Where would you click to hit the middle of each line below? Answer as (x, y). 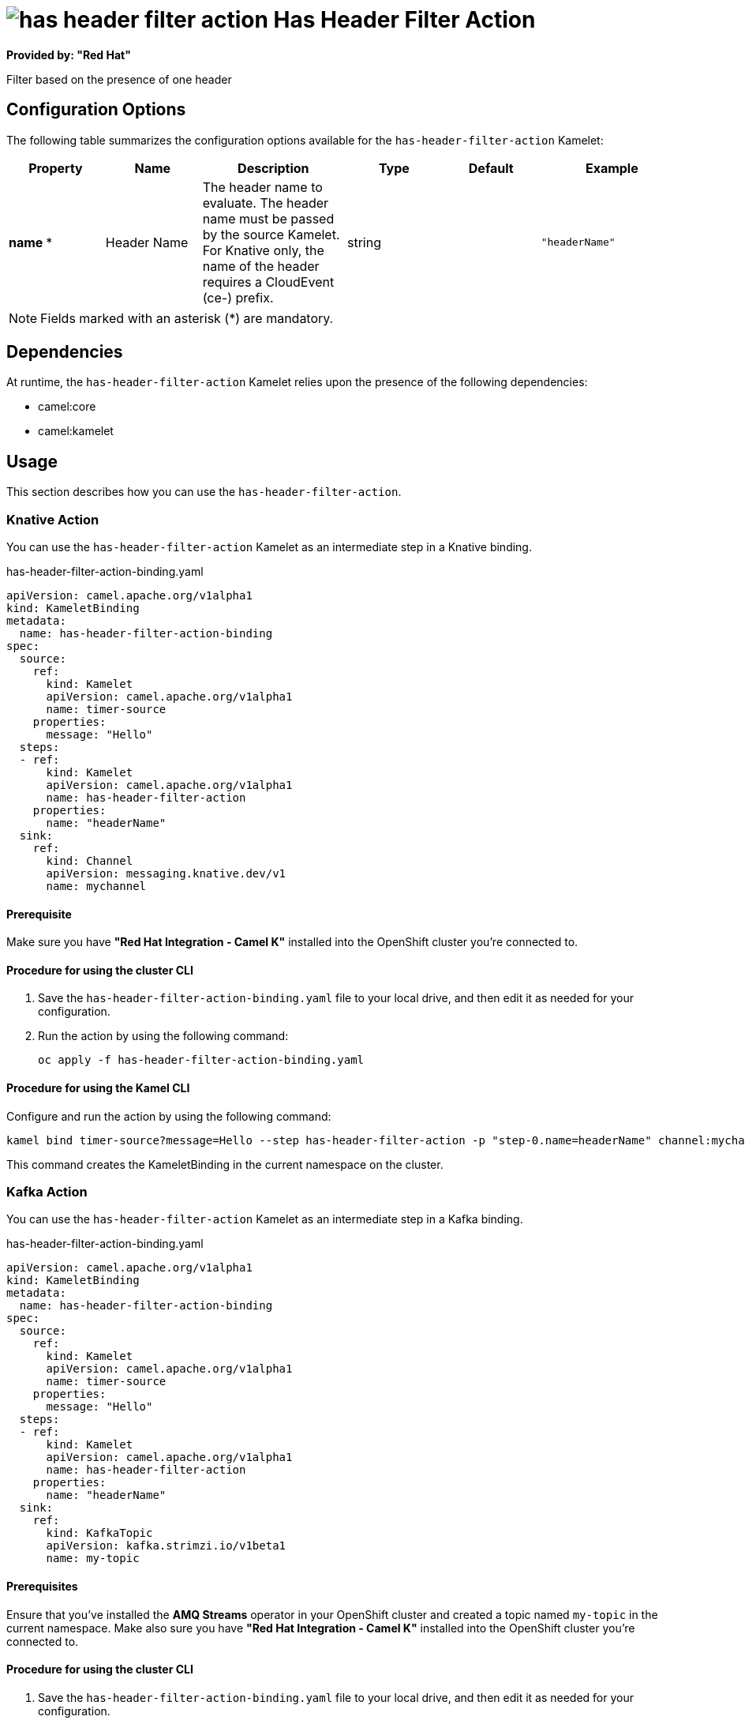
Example (612, 168)
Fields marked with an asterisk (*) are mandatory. (187, 318)
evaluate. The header (266, 203)
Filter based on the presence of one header (119, 79)
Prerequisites (42, 1587)
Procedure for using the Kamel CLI (98, 1088)
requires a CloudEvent (268, 282)
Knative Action (53, 519)
